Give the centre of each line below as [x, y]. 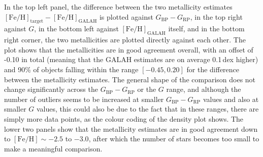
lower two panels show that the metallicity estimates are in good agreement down [131, 128]
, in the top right [216, 16]
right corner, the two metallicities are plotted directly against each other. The [125, 40]
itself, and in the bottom [206, 29]
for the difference [213, 69]
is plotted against [126, 16]
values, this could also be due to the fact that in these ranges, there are [148, 109]
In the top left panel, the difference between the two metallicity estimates [118, 7]
